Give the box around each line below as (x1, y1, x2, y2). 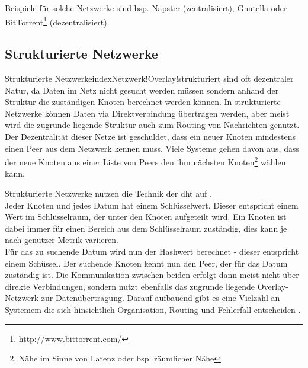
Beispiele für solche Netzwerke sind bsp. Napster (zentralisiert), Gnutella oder (5, 2, 287, 14)
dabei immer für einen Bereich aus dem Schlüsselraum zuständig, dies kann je (5, 222, 287, 234)
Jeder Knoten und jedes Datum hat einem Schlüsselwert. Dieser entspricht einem (5, 199, 299, 211)
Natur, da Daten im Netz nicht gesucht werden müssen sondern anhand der (5, 84, 279, 96)
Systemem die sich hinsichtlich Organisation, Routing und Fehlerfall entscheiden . (5, 303, 301, 315)
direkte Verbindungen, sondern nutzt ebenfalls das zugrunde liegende (5, 280, 255, 292)
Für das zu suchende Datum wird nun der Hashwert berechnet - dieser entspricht (5, 245, 299, 258)
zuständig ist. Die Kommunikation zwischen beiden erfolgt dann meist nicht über (5, 268, 299, 281)
